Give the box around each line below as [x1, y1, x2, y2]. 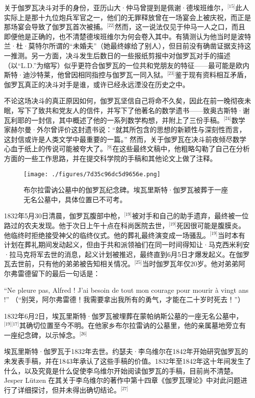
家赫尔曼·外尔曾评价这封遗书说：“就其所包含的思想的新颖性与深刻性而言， [4, 124, 246, 135]
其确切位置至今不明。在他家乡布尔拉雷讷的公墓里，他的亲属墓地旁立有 [19, 320, 246, 330]
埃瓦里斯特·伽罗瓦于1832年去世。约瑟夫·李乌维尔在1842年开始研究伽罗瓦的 [4, 346, 248, 356]
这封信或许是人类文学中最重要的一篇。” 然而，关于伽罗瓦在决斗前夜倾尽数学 [4, 134, 247, 144]
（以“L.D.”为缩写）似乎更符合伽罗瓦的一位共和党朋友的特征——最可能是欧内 [4, 60, 250, 70]
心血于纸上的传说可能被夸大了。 [4, 143, 107, 154]
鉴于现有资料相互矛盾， [175, 70, 251, 80]
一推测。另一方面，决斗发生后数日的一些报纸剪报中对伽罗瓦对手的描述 [4, 50, 230, 60]
